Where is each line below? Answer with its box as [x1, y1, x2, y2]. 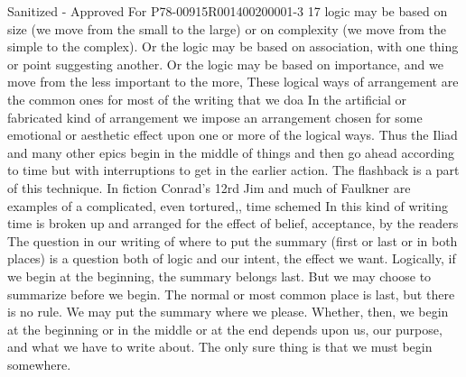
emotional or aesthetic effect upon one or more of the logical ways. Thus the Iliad [7, 125, 458, 144]
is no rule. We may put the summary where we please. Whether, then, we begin [7, 302, 449, 321]
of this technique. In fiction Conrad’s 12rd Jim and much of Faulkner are [7, 178, 411, 197]
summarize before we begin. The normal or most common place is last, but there [7, 284, 455, 303]
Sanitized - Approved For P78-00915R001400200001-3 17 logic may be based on [7, 2, 448, 20]
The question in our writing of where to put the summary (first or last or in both [7, 231, 458, 250]
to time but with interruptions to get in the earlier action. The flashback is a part [7, 161, 460, 179]
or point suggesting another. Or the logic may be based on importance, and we [7, 54, 443, 73]
